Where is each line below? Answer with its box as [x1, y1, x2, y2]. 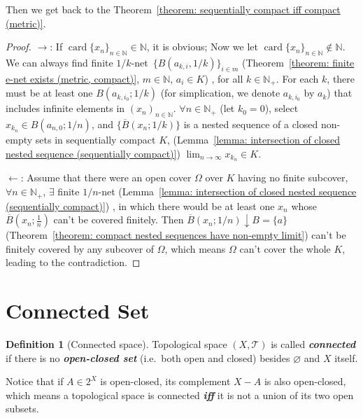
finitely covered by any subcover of [6, 241, 155, 256]
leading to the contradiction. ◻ [6, 255, 141, 270]
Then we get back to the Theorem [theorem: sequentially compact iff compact [6, 2, 341, 16]
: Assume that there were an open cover [20, 170, 192, 185]
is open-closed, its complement [100, 374, 231, 389]
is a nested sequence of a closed [183, 117, 318, 132]
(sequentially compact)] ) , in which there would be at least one [6, 198, 275, 213]
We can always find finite [6, 55, 113, 69]
